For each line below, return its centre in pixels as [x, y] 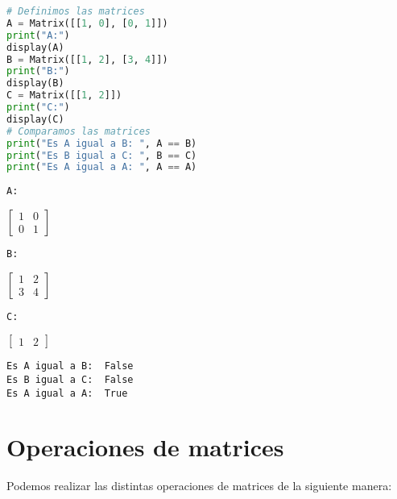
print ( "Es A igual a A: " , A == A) [102, 167]
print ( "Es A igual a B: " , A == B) [102, 143]
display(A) [35, 47]
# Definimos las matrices [76, 11]
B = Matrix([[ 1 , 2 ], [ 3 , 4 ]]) [87, 59]
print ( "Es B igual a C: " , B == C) [102, 155]
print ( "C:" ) [38, 107]
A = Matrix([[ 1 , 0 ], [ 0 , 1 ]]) [87, 23]
